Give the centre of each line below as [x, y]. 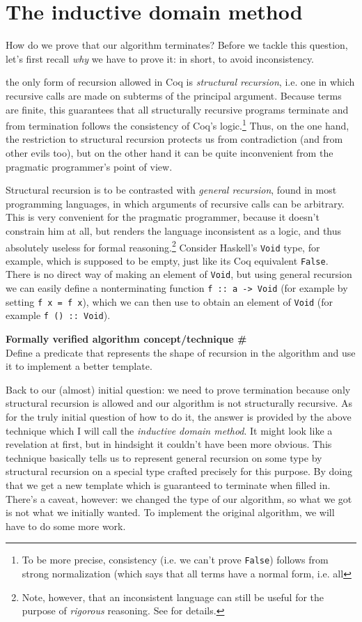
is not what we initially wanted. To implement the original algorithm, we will [170, 512]
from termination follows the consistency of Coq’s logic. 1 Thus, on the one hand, [178, 124]
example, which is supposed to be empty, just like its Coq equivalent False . [167, 260]
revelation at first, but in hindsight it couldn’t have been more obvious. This [169, 444]
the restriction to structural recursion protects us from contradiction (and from [174, 139]
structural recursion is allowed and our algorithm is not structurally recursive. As [179, 403]
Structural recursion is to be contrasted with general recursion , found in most [171, 190]
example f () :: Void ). [58, 315]
